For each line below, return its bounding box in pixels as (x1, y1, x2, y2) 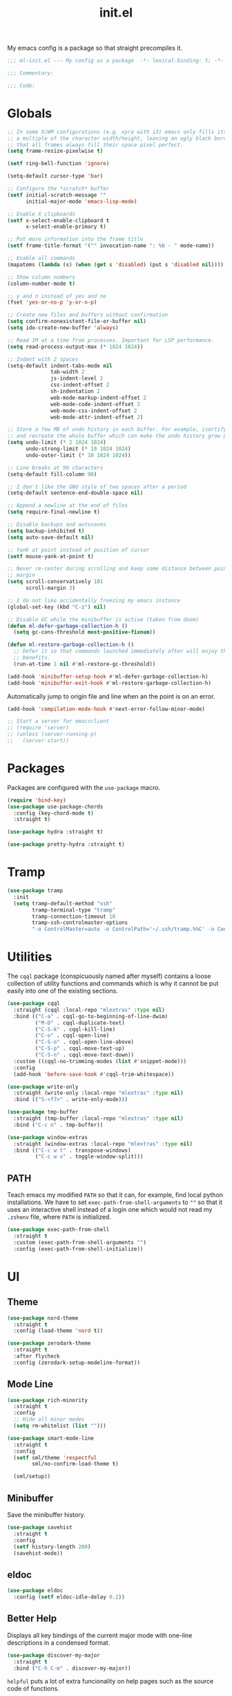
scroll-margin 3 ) (25, 584, 76, 591)
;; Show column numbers (7, 273, 76, 281)
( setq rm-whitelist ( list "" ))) (13, 1423, 107, 1430)
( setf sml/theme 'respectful (13, 1454, 97, 1461)
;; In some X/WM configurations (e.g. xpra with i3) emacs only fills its (7, 128, 227, 136)
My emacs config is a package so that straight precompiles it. (7, 44, 183, 53)
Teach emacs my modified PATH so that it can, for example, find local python (7, 1191, 223, 1199)
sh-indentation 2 (50, 388, 100, 395)
